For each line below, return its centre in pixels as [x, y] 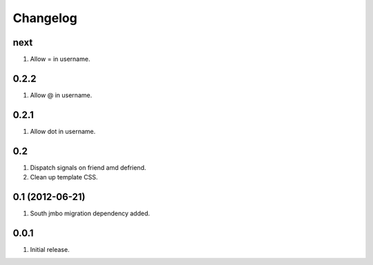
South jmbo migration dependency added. [90, 213]
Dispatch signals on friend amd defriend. [88, 167]
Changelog [45, 18]
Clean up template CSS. [64, 177]
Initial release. [50, 249]
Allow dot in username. [63, 131]
